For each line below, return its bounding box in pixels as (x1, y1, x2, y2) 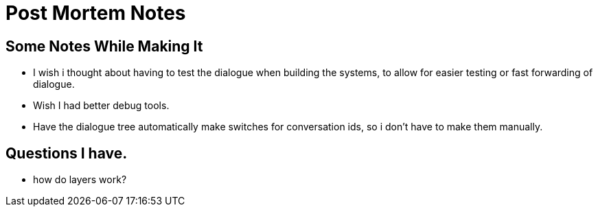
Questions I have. (5, 144, 128, 162)
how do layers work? (33, 174, 127, 186)
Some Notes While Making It (5, 37, 203, 55)
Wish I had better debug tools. (33, 99, 170, 112)
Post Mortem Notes (5, 1, 186, 25)
